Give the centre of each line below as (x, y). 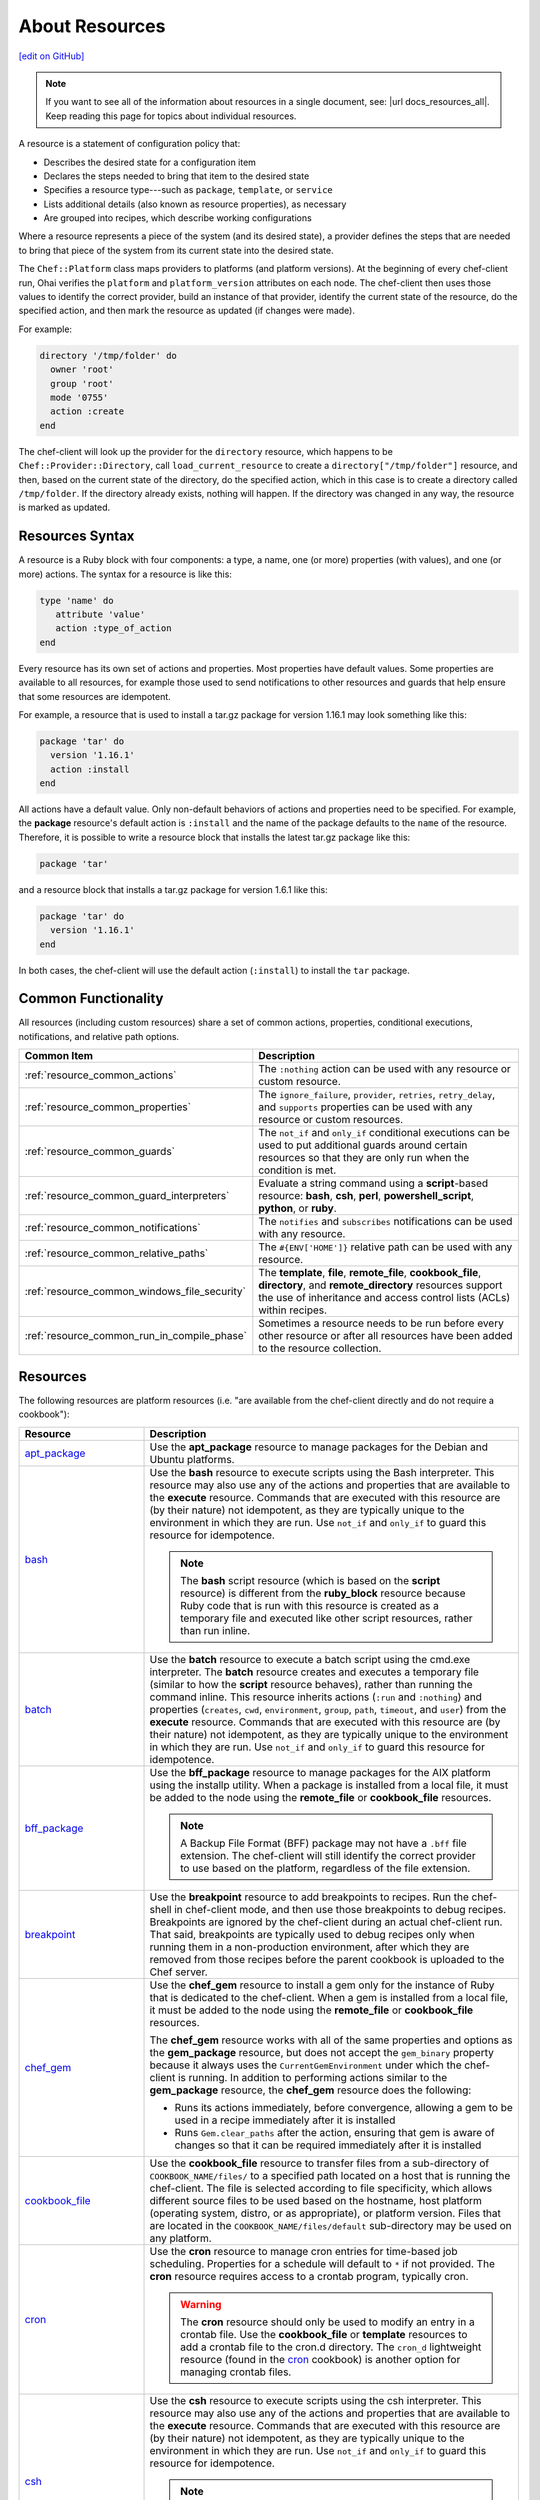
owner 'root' (82, 369)
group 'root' (82, 383)
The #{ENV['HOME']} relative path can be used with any (385, 1247)
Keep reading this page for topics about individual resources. (171, 116)
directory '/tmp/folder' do (108, 355)
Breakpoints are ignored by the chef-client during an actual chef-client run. (326, 1922)
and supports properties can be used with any (365, 1107)
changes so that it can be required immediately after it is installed (328, 2145)
